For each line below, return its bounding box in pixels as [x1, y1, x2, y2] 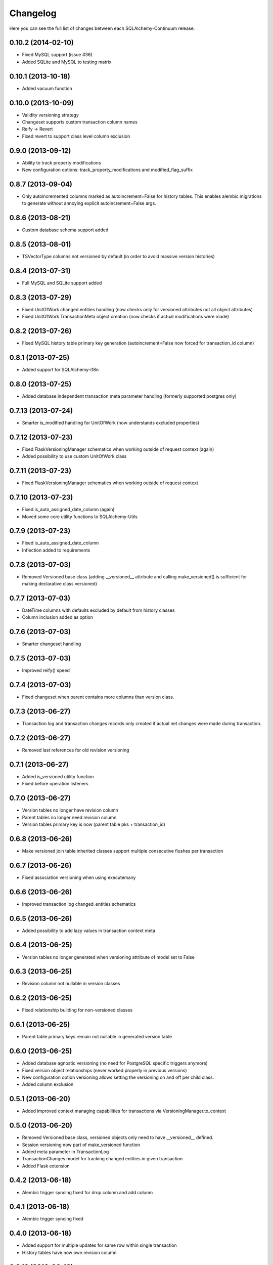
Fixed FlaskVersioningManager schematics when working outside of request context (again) [22, 446, 214, 452]
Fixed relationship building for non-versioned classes [22, 1007, 133, 1013]
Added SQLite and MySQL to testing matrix [22, 59, 112, 65]
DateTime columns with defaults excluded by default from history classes [22, 607, 175, 613]
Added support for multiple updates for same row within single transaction [22, 1242, 177, 1248]
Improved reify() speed [22, 667, 70, 673]
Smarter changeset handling [22, 641, 81, 647]
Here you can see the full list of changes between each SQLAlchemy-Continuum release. [9, 25, 195, 31]
